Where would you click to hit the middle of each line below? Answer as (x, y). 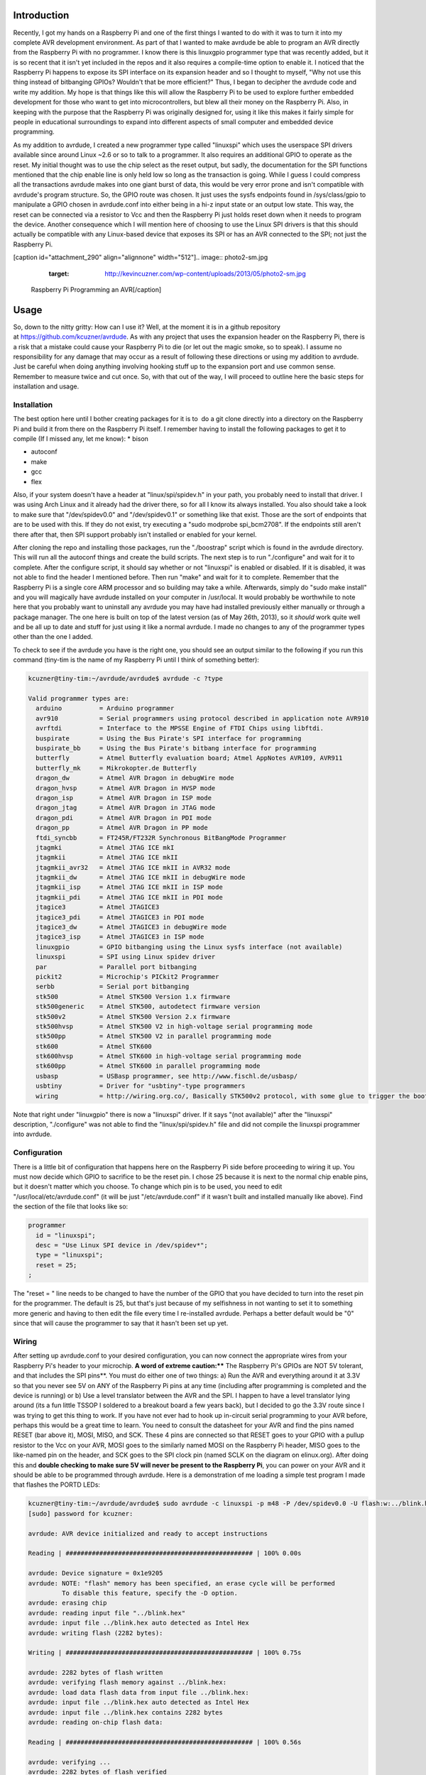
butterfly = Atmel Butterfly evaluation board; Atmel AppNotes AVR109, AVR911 (189, 758)
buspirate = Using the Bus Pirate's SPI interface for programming (169, 738)
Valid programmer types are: (79, 699)
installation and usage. (46, 386)
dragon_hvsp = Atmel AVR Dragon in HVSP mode (126, 788)
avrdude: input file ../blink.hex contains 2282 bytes (125, 1712)
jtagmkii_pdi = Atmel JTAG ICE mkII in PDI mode (129, 897)
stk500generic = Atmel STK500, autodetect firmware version (148, 1007)
